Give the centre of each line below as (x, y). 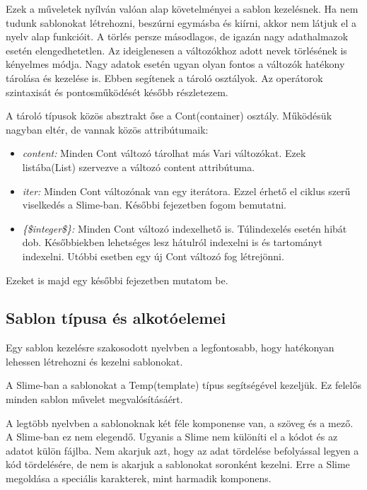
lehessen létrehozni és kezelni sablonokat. (94, 361)
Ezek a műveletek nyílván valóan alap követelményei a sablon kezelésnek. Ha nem (182, 8)
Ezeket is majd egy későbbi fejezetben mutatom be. (117, 280)
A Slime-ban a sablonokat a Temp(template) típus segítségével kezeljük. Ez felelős (183, 385)
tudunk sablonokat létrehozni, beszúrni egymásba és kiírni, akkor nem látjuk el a (181, 22)
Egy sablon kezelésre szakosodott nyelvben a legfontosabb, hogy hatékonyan (170, 348)
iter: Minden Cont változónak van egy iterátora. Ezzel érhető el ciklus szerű (186, 191)
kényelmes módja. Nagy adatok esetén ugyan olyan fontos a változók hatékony (175, 64)
